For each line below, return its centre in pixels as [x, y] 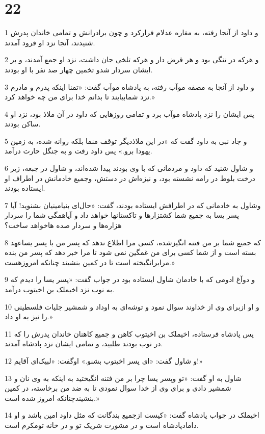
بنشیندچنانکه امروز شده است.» [52, 398]
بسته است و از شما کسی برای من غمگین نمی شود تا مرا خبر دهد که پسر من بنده [130, 252]
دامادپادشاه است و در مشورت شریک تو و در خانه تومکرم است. [102, 425]
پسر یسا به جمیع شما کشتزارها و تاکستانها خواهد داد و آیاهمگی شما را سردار [122, 215]
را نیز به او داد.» [29, 316]
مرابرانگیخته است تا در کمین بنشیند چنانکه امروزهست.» [90, 262]
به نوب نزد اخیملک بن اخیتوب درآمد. [60, 289]
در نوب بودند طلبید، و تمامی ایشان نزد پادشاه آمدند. [84, 343]
